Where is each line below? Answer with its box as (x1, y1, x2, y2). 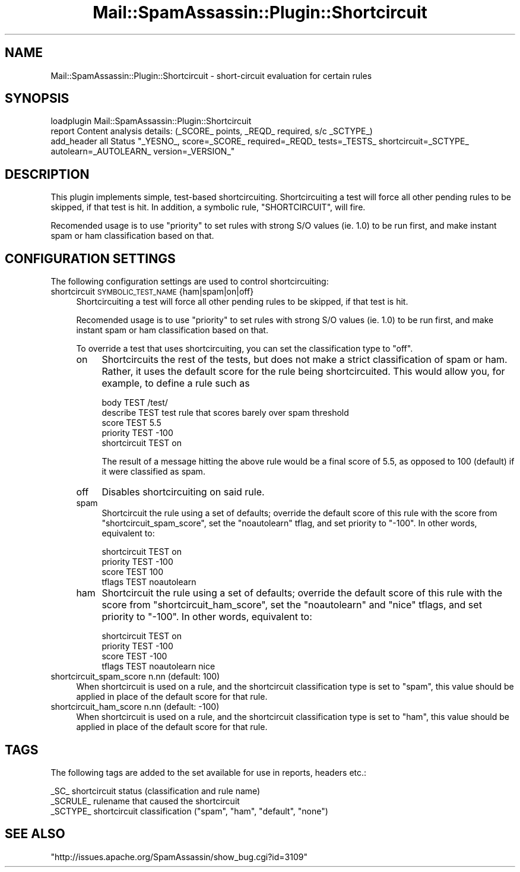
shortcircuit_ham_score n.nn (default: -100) (50, 702, 220, 712)
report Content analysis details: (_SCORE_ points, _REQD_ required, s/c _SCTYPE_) (50, 126, 373, 137)
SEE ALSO (5, 826, 65, 842)
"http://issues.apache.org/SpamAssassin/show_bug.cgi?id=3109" (50, 851, 307, 862)
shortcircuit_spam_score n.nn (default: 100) (50, 671, 220, 682)
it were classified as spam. (102, 466, 205, 477)
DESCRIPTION (5, 166, 90, 182)
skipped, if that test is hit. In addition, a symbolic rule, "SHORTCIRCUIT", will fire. (50, 202, 366, 213)
